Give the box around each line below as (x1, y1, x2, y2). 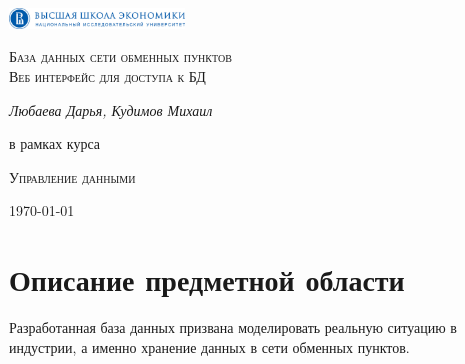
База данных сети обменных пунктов (9, 46, 232, 67)
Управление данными (9, 166, 136, 187)
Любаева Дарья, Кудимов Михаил (9, 99, 213, 120)
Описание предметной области (9, 259, 405, 300)
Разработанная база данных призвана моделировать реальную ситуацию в (9, 317, 457, 338)
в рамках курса (9, 133, 101, 154)
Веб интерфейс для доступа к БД (9, 66, 206, 87)
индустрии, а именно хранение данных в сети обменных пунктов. (9, 336, 410, 357)
